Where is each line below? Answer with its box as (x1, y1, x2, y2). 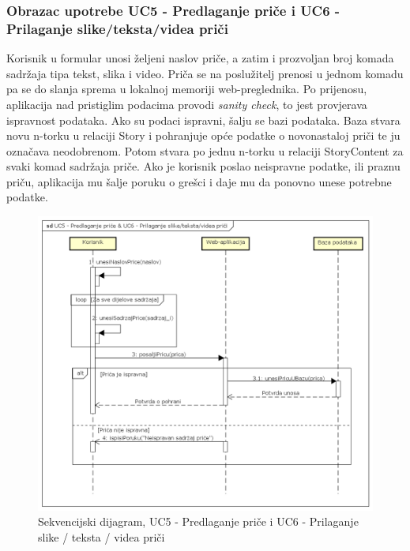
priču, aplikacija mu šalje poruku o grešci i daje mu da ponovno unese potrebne (6, 173, 392, 189)
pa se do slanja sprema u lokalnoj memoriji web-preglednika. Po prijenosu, (6, 81, 367, 97)
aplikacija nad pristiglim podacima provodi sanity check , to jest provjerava (6, 96, 367, 112)
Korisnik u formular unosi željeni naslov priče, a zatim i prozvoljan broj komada (6, 50, 394, 66)
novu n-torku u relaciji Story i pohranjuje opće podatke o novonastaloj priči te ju (6, 127, 401, 144)
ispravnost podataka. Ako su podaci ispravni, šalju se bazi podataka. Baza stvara (6, 111, 401, 128)
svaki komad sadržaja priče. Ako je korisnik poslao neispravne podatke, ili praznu (6, 158, 401, 174)
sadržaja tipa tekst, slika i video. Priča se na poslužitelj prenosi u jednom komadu (6, 65, 404, 81)
